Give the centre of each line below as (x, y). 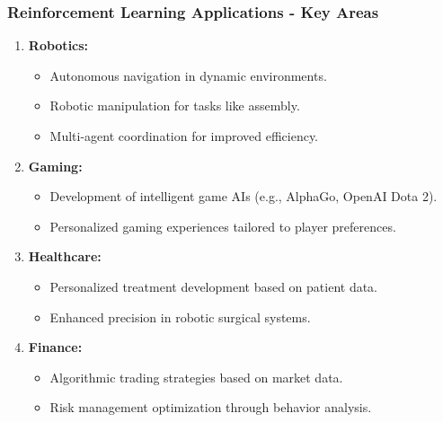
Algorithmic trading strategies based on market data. (196, 377)
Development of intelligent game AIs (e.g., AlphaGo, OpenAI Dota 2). (244, 196)
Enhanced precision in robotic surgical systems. (180, 316)
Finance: (55, 347)
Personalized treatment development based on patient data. (214, 286)
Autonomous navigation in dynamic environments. (188, 75)
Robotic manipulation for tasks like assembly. (175, 105)
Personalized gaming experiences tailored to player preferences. (223, 226)
